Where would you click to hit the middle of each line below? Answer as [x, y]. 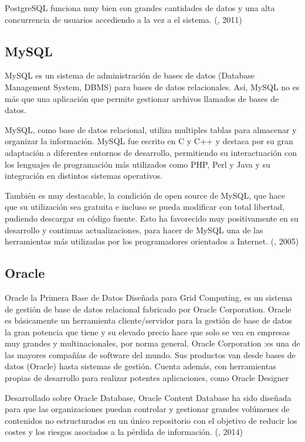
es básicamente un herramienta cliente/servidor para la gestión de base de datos [148, 320]
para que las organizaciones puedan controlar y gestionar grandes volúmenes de [147, 409]
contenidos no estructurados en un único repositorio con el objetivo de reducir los [151, 420]
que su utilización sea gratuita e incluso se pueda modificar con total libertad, [145, 207]
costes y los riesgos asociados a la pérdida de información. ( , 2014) [124, 432]
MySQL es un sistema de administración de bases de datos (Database [130, 75]
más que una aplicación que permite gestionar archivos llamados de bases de [142, 98]
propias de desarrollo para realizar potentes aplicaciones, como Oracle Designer [147, 378]
